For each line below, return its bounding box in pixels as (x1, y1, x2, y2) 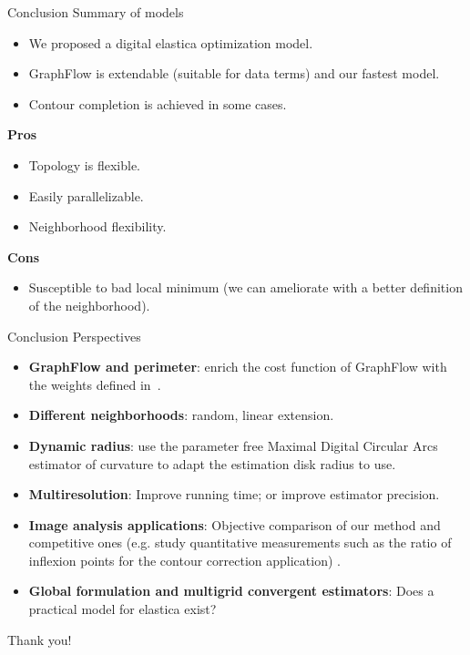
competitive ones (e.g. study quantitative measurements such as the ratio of (28, 533, 452, 552)
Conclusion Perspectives (7, 326, 141, 345)
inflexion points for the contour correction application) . (28, 550, 341, 569)
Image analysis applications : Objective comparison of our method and (28, 515, 441, 534)
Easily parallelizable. (28, 186, 144, 205)
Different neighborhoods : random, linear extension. (28, 405, 334, 425)
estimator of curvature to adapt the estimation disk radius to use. (28, 454, 396, 473)
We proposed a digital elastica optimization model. (28, 33, 313, 52)
